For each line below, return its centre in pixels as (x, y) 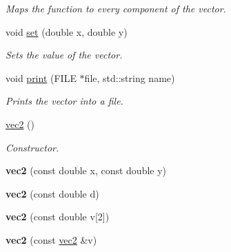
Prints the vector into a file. (64, 101)
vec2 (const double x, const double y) (86, 170)
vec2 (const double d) (52, 193)
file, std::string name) (130, 77)
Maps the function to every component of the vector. (116, 8)
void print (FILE (41, 77)
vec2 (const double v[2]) (58, 217)
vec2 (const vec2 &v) (51, 239)
